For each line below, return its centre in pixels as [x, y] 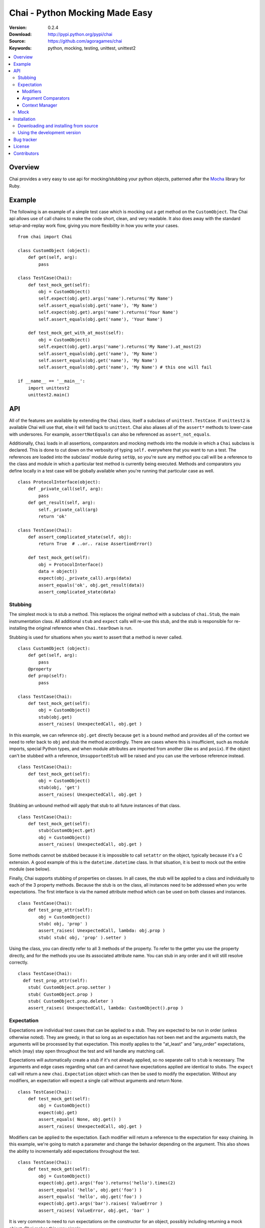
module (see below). [30, 869]
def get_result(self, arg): [62, 503]
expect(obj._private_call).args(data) [85, 578]
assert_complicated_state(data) [77, 592]
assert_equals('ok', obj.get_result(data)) [92, 585]
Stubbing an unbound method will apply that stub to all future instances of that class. [95, 806]
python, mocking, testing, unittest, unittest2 [92, 48]
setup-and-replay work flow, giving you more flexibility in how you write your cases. [94, 225]
